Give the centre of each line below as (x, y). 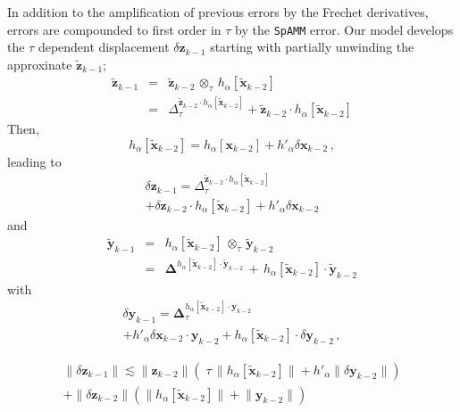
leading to (34, 161)
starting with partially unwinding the (312, 47)
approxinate (40, 64)
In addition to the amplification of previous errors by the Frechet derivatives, (218, 12)
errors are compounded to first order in (114, 29)
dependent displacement (104, 47)
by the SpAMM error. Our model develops (344, 29)
